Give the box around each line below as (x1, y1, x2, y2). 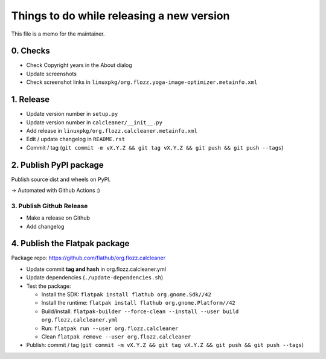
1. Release (11, 94, 50, 105)
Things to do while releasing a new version (11, 9, 230, 22)
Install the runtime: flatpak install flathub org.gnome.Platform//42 (41, 299, 235, 307)
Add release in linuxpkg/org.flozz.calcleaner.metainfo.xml (26, 127, 197, 134)
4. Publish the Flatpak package (11, 238, 130, 249)
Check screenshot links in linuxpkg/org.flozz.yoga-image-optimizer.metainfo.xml (26, 78, 258, 86)
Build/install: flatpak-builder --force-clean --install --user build (41, 308, 239, 315)
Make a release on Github (26, 214, 91, 221)
